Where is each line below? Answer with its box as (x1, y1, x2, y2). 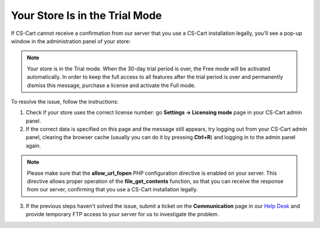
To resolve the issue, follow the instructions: (11, 98, 119, 105)
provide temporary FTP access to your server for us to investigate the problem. (25, 211, 219, 218)
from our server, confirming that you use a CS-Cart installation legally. (27, 186, 198, 193)
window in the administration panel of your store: (11, 37, 130, 44)
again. (25, 142, 41, 149)
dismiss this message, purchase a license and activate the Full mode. (27, 82, 196, 89)
